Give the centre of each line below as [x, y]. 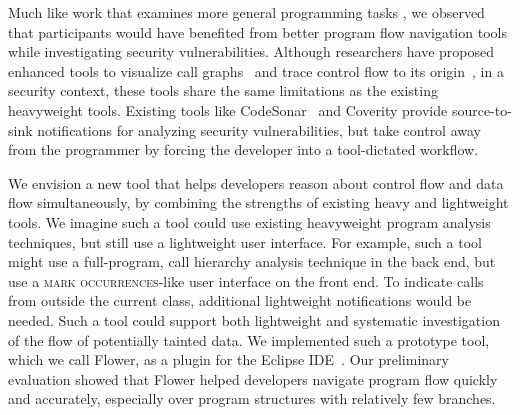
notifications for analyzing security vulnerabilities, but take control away [259, 129]
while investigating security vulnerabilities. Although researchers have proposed [251, 51]
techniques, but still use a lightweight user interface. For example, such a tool [245, 241]
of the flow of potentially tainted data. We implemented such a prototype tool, [249, 339]
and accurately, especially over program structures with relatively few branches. [252, 398]
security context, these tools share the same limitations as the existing [223, 90]
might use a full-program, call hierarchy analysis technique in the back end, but [252, 261]
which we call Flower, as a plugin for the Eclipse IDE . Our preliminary [228, 359]
